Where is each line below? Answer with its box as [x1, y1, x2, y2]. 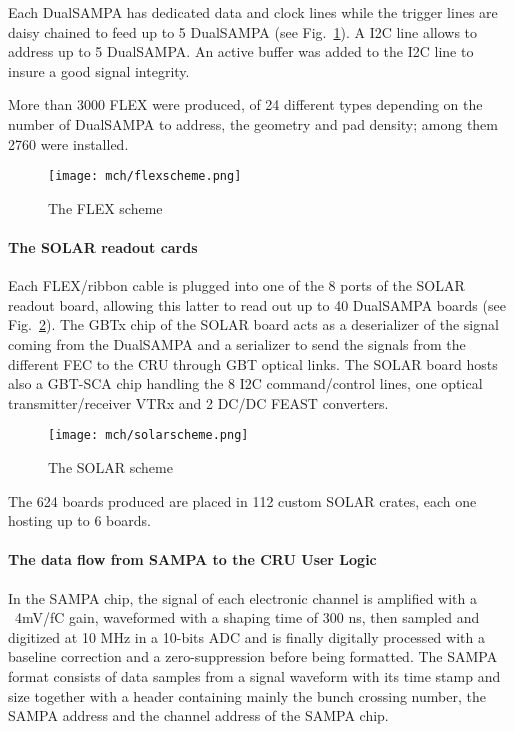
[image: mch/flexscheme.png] [48, 169, 242, 184]
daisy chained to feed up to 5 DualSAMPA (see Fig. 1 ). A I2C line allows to [8, 21, 478, 42]
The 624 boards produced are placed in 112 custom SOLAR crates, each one [8, 490, 477, 511]
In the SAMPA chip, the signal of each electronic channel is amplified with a [8, 587, 477, 608]
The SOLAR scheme [48, 457, 173, 478]
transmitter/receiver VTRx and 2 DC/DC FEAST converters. [8, 392, 389, 413]
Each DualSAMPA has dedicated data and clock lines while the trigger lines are [8, 2, 498, 22]
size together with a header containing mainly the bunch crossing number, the [8, 685, 486, 706]
